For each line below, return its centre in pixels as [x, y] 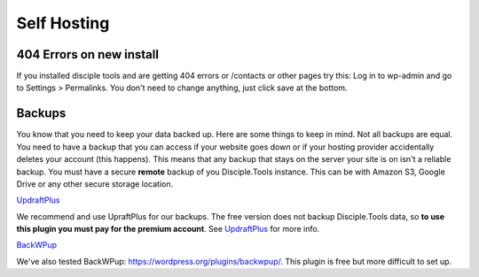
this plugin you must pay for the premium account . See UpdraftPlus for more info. [168, 229]
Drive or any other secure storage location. [95, 184]
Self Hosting [63, 23]
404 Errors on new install [88, 54]
